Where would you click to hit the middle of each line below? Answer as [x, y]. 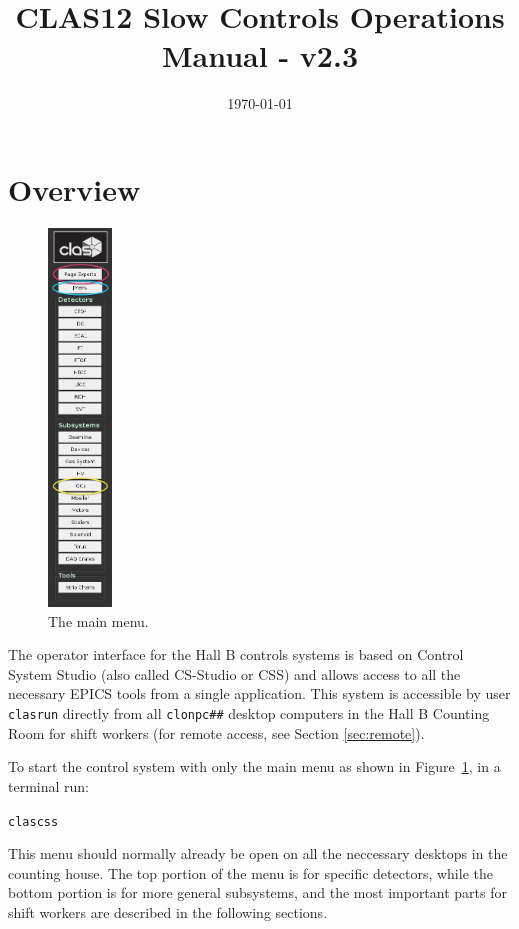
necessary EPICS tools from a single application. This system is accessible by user [259, 693]
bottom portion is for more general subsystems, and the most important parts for [257, 892]
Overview [74, 188]
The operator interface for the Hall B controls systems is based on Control [236, 654]
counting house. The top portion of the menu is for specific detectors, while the [250, 872]
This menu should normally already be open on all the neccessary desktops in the [258, 853]
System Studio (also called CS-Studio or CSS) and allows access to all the [234, 673]
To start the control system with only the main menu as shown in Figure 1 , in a [254, 766]
